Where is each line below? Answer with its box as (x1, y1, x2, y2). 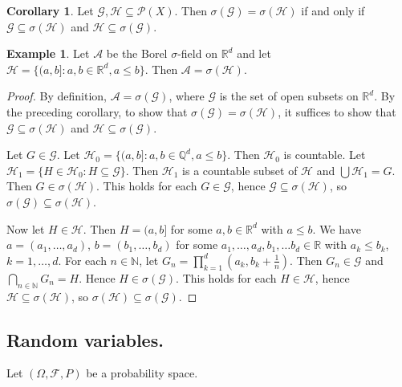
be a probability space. (86, 365, 198, 381)
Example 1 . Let (6, 45, 90, 62)
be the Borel (106, 45, 168, 62)
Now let (6, 220, 45, 237)
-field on (177, 45, 217, 62)
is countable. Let (283, 146, 366, 163)
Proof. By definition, (6, 88, 107, 104)
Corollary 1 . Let (6, 2, 94, 18)
